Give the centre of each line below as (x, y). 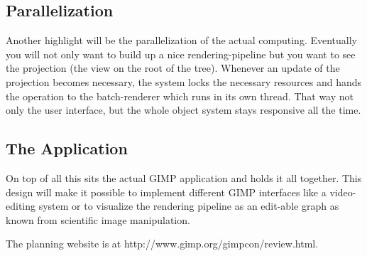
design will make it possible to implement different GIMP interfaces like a (166, 192)
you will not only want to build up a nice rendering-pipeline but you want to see (181, 54)
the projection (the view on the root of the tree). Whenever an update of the (173, 68)
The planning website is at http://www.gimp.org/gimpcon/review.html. (162, 244)
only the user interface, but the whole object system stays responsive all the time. (183, 110)
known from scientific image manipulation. (98, 219)
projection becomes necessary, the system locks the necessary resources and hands (184, 81)
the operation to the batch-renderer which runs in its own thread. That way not (180, 96)
